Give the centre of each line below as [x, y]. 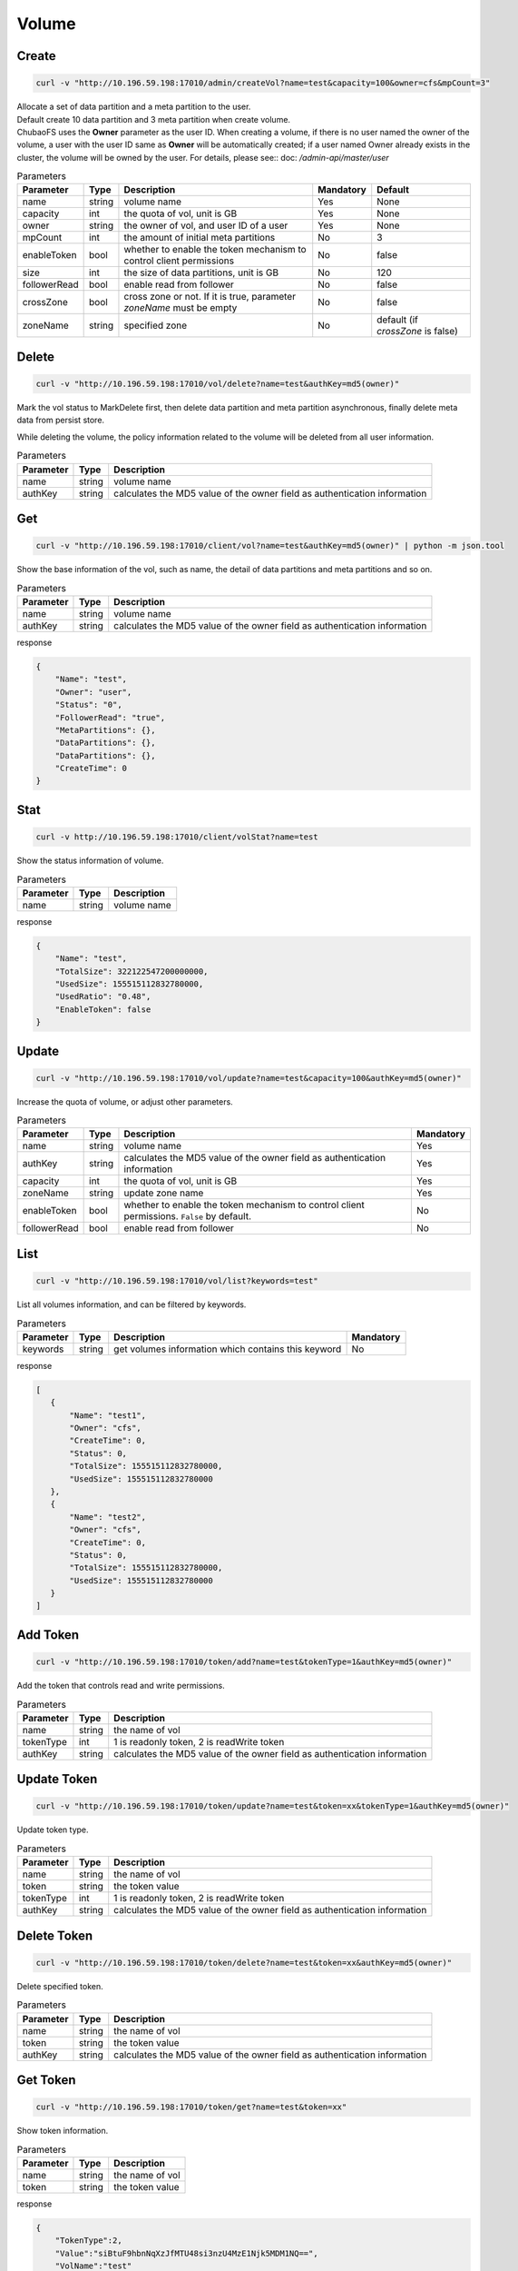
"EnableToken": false [103, 1009]
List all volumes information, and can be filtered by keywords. [132, 1304]
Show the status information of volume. [90, 861]
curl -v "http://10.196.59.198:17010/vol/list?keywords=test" [177, 1281]
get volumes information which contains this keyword [228, 1349]
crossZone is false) [417, 332]
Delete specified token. [60, 1986]
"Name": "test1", [108, 1415]
